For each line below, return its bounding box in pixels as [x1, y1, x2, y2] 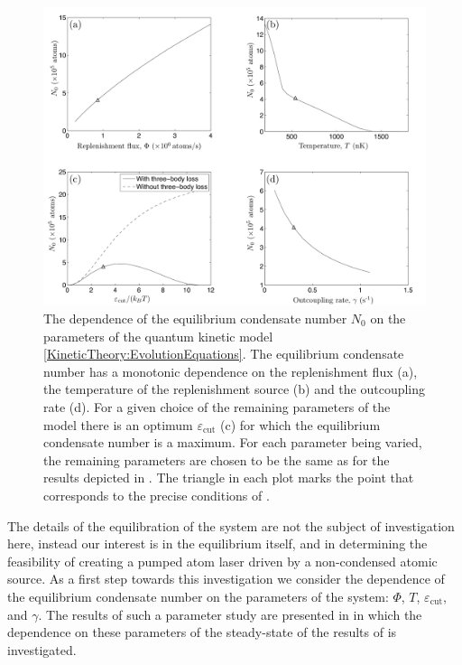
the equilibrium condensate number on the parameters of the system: [7, 586, 389, 605]
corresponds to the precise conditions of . [43, 485, 270, 504]
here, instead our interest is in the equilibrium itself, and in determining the [7, 534, 428, 553]
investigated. [7, 640, 77, 659]
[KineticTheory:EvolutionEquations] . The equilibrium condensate [43, 344, 404, 363]
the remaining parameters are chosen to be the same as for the [43, 450, 390, 469]
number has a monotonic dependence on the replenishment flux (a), [43, 361, 418, 380]
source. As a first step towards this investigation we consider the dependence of [7, 569, 445, 588]
